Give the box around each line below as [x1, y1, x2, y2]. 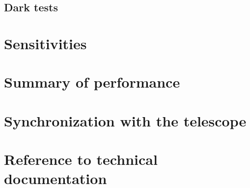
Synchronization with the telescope [4, 110, 247, 130]
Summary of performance [4, 72, 180, 92]
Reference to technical [4, 149, 158, 169]
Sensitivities [4, 33, 87, 53]
